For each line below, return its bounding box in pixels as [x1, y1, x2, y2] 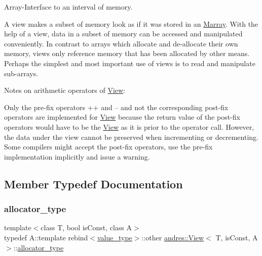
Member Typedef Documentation [4, 176, 183, 191]
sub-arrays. [4, 68, 39, 78]
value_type [97, 232, 132, 242]
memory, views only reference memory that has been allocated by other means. [4, 48, 250, 59]
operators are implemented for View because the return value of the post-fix [4, 112, 240, 122]
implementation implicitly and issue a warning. [4, 151, 150, 162]
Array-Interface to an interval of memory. [4, 2, 133, 12]
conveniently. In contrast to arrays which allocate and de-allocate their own [4, 38, 238, 48]
